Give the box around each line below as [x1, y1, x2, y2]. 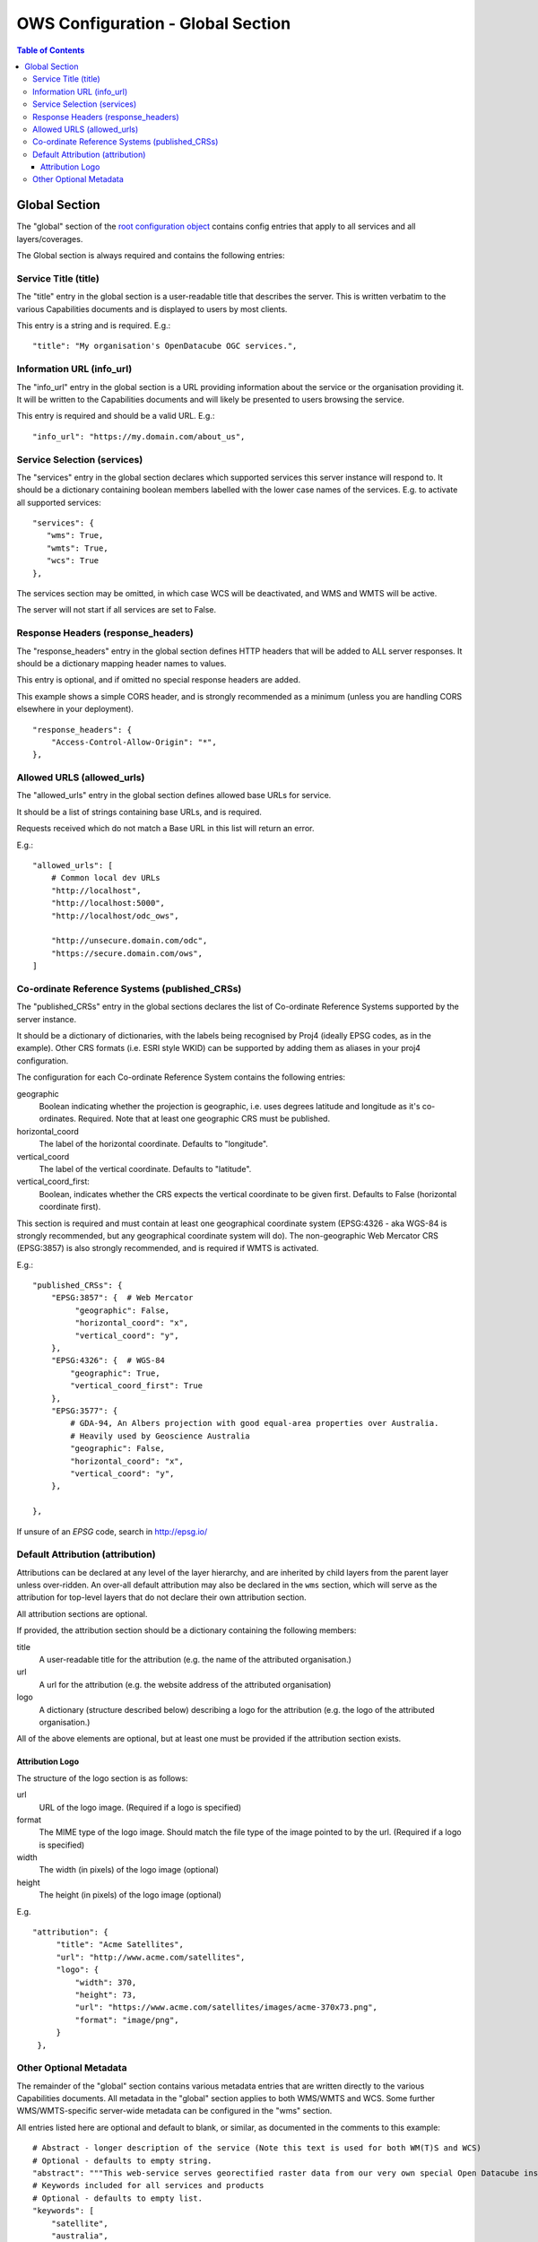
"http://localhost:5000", [50, 898, 166, 908]
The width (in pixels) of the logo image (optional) [39, 1864, 220, 1875]
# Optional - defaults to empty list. [32, 2193, 204, 2203]
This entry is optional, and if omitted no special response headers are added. [16, 674, 300, 685]
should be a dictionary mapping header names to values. [16, 657, 227, 668]
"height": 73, [74, 1989, 137, 2000]
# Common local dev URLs [50, 873, 161, 883]
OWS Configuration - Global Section [16, 13, 291, 33]
